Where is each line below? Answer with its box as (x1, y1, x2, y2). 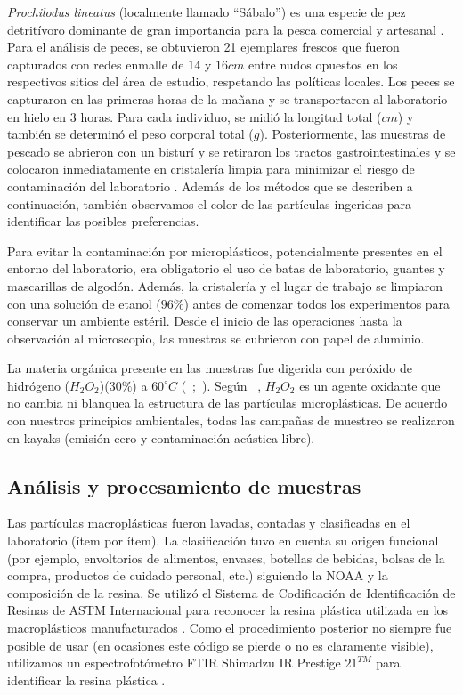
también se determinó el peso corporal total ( (7, 125, 254, 143)
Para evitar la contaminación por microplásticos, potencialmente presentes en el (7, 241, 443, 260)
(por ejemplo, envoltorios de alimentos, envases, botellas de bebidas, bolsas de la (7, 548, 445, 567)
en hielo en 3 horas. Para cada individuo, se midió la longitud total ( (7, 107, 382, 125)
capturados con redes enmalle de (7, 54, 184, 73)
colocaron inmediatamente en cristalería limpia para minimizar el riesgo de (7, 159, 415, 178)
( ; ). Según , (181, 376, 262, 394)
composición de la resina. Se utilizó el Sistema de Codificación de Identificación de (7, 583, 456, 602)
